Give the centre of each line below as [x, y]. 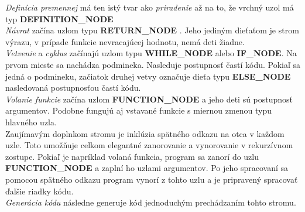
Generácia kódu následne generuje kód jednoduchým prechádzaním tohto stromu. [151, 202]
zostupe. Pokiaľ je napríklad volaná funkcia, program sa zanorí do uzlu [132, 156]
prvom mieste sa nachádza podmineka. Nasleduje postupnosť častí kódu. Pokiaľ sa [153, 64]
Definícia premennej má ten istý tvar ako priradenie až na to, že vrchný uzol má [150, 7]
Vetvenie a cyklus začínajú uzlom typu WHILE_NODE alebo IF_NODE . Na [151, 53]
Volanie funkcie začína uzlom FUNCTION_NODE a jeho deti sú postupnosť [149, 99]
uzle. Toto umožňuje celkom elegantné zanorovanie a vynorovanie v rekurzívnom [149, 145]
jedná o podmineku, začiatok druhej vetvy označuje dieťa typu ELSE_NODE [148, 76]
